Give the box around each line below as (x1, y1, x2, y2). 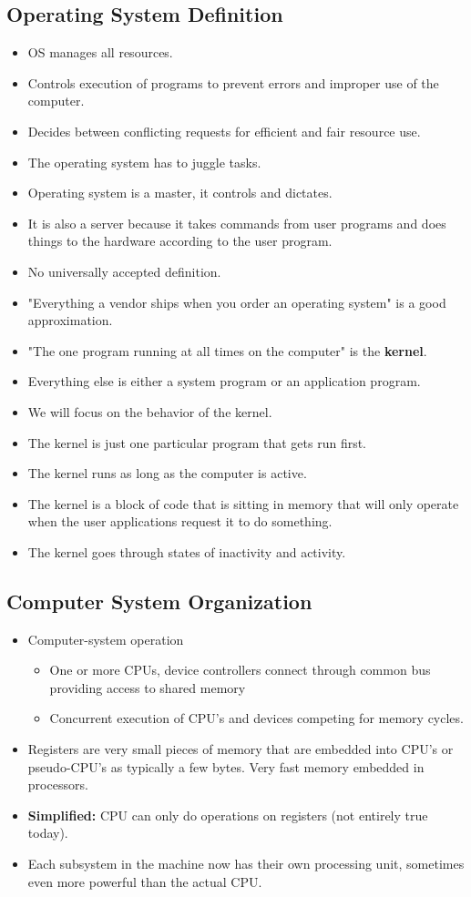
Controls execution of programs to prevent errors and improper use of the (27, 73, 439, 92)
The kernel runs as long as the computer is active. (27, 464, 307, 483)
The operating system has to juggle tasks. (27, 152, 261, 171)
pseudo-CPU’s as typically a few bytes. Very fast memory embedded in (27, 757, 425, 776)
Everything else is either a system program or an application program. (27, 372, 421, 391)
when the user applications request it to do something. (27, 512, 333, 531)
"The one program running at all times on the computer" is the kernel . (27, 341, 427, 360)
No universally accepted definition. (27, 261, 221, 280)
